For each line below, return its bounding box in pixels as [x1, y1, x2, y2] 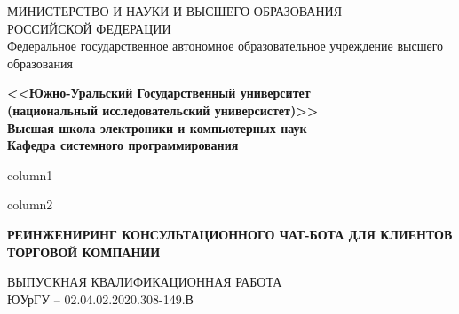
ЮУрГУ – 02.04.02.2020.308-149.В [7, 289, 194, 308]
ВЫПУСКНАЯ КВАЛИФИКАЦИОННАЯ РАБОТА [7, 272, 282, 291]
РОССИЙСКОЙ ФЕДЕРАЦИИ [7, 19, 171, 37]
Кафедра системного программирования [7, 136, 239, 154]
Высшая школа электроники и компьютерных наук [7, 118, 307, 137]
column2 [7, 195, 53, 214]
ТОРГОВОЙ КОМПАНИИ [7, 242, 161, 261]
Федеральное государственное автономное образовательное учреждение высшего [7, 36, 444, 55]
